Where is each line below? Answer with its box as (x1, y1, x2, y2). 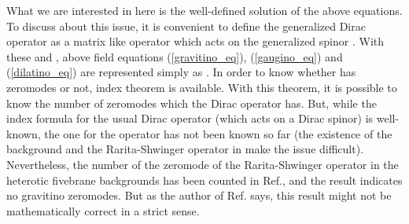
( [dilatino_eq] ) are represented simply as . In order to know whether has (6, 64, 356, 80)
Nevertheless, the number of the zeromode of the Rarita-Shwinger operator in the (6, 156, 399, 172)
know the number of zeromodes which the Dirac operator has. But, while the (6, 94, 377, 111)
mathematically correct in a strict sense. (6, 202, 200, 218)
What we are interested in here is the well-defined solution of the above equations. (6, 2, 403, 18)
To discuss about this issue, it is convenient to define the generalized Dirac (6, 17, 366, 34)
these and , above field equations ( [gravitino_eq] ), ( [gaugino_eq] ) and (6, 48, 343, 64)
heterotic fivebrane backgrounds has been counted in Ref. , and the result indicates (6, 171, 403, 188)
